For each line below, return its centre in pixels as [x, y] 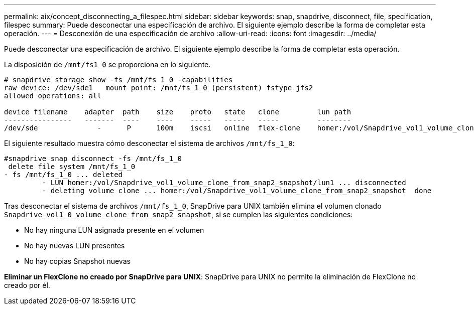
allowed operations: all [53, 96]
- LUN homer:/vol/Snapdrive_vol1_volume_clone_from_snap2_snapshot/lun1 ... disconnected [224, 183]
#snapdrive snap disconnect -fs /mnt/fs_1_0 [93, 159]
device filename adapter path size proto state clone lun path [178, 112]
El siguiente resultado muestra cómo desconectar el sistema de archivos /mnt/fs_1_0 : [149, 143]
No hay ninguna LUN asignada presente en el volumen [114, 230]
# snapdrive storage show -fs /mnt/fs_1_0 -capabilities [118, 80]
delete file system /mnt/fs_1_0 [72, 167]
